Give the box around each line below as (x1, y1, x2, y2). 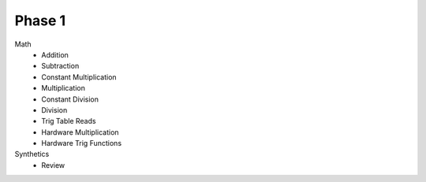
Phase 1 (14, 12, 66, 29)
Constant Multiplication (41, 72, 118, 82)
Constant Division (41, 95, 99, 104)
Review (41, 160, 65, 169)
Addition (41, 50, 69, 59)
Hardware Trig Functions (41, 139, 122, 148)
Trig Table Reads (41, 117, 96, 126)
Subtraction (41, 61, 80, 71)
